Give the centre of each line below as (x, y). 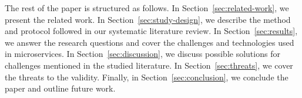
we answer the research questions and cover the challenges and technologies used (150, 42)
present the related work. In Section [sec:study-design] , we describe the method (148, 19)
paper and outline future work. (60, 88)
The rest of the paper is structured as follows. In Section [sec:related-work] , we (147, 8)
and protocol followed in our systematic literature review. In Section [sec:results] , (151, 31)
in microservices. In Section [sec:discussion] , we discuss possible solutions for (142, 54)
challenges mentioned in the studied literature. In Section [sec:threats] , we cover (149, 65)
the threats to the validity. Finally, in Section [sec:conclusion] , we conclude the (147, 77)
